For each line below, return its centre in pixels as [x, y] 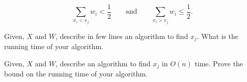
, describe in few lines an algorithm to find [122, 36]
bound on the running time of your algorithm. [76, 73]
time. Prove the [219, 63]
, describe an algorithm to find [103, 63]
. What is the [218, 36]
